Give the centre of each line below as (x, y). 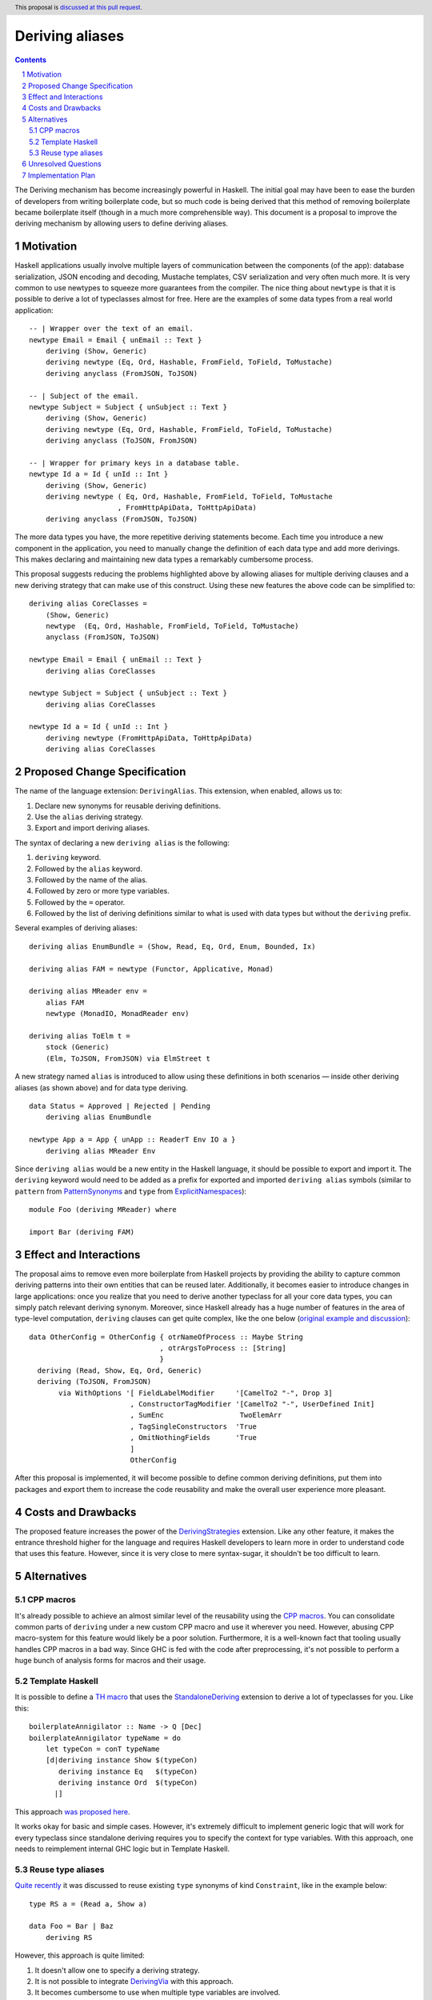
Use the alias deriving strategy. (89, 817)
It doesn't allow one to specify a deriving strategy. (117, 1970)
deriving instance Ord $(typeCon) (128, 1783)
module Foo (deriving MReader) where (103, 1210)
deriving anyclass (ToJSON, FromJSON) (122, 441)
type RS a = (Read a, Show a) (88, 1904)
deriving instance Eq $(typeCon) (128, 1771)
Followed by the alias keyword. (89, 869)
